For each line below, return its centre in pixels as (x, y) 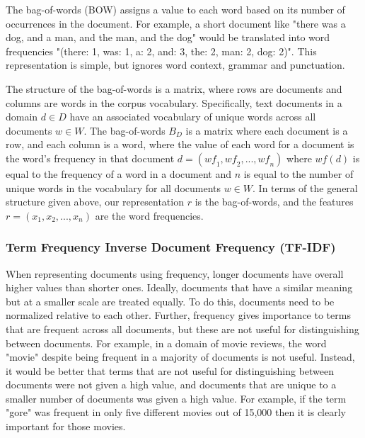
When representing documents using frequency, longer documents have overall (175, 273)
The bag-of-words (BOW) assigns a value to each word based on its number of (175, 9)
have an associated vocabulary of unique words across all (193, 117)
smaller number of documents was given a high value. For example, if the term (176, 398)
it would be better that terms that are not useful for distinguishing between (170, 370)
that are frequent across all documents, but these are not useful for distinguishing (182, 328)
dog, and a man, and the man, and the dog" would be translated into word (168, 37)
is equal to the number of (299, 173)
